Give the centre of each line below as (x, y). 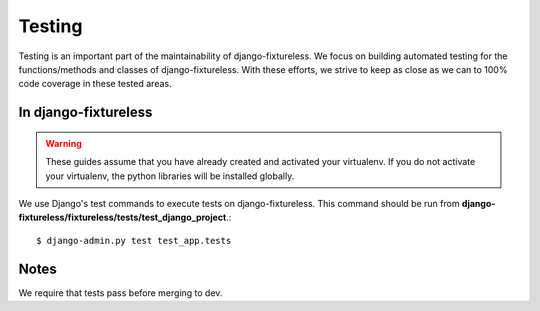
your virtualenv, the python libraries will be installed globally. (170, 176)
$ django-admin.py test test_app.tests (134, 240)
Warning (63, 143)
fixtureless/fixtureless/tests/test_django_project (122, 217)
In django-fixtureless (85, 112)
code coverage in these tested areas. (95, 84)
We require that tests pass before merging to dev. (120, 292)
